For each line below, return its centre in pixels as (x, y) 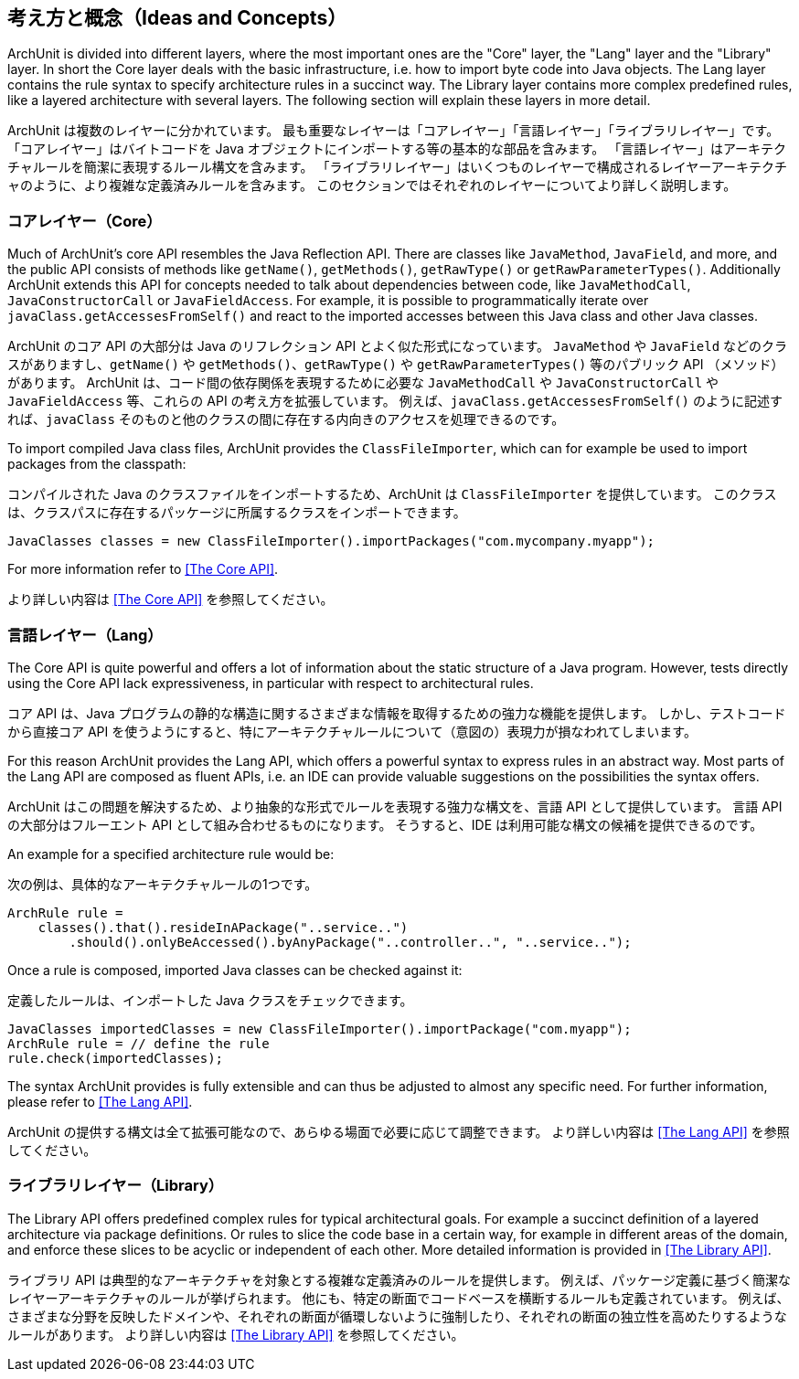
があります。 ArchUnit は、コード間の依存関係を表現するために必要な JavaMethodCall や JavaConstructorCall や (363, 383)
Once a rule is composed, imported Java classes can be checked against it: (235, 970)
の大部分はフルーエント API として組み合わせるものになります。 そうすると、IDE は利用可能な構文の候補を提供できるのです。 (385, 824)
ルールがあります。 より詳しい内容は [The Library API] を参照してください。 (236, 1334)
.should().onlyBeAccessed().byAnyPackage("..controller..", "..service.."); (350, 942)
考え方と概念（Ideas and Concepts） (177, 18)
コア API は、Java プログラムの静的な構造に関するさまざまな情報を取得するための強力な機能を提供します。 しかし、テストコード (397, 713)
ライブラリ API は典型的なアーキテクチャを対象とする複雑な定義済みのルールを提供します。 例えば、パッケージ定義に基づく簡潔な (399, 1279)
